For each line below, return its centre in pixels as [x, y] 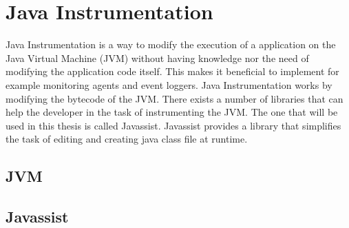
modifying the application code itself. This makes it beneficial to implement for [172, 71]
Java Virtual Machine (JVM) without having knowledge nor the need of [157, 58]
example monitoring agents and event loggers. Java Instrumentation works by [169, 84]
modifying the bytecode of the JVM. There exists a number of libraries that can [174, 98]
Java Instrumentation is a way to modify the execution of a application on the [171, 44]
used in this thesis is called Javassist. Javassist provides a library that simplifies [173, 125]
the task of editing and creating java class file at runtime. [127, 139]
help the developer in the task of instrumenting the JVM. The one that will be [172, 112]
